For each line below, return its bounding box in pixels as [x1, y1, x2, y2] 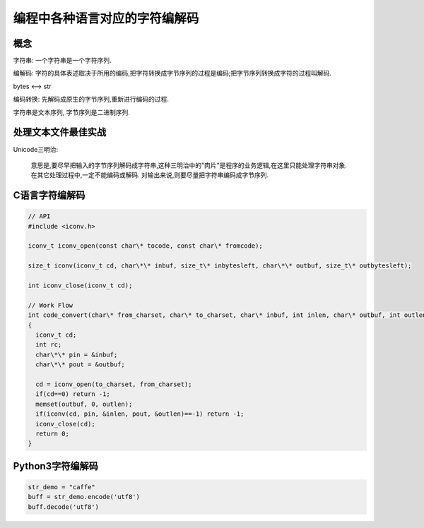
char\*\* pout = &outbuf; [35, 361, 125, 368]
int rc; [35, 341, 62, 349]
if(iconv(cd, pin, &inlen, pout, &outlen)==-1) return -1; [35, 410, 245, 418]
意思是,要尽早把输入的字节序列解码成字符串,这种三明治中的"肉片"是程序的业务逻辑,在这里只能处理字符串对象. [30, 161, 348, 169]
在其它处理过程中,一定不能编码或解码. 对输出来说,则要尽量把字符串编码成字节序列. [30, 171, 269, 179]
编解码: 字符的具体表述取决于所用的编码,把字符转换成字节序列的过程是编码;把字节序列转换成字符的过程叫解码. [13, 69, 332, 78]
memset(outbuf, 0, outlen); [35, 400, 133, 408]
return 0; [35, 429, 70, 438]
